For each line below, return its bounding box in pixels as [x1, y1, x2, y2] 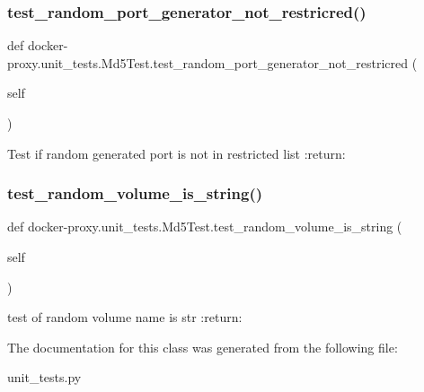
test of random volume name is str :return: [7, 308, 243, 327]
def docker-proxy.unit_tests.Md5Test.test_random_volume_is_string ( [7, 217, 402, 236]
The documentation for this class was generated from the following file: [7, 337, 398, 356]
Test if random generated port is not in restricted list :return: [7, 144, 346, 162]
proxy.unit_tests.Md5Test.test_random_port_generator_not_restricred [7, 53, 409, 72]
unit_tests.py [7, 368, 82, 387]
